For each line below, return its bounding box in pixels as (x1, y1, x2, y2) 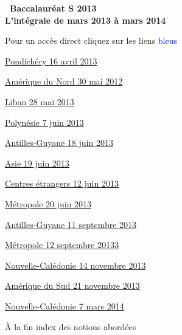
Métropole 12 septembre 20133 (5, 238, 119, 251)
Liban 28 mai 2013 (5, 95, 74, 108)
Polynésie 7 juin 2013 (5, 116, 84, 128)
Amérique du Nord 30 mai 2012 (5, 75, 123, 88)
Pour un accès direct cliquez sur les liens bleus (5, 34, 178, 47)
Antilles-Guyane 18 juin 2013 (5, 136, 113, 149)
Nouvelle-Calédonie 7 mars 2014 (5, 299, 124, 312)
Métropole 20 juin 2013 (5, 197, 92, 210)
